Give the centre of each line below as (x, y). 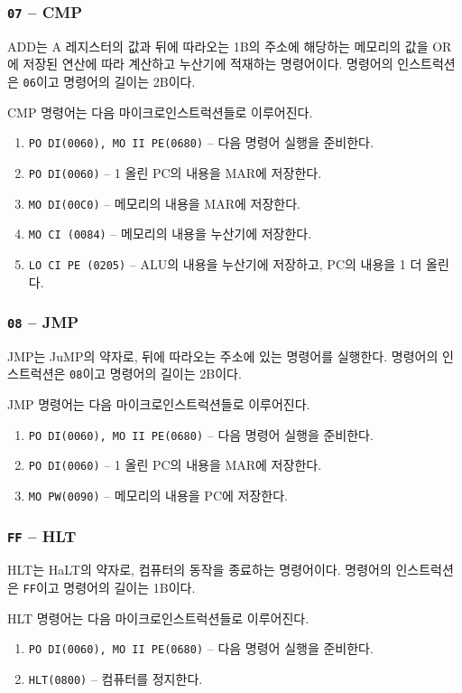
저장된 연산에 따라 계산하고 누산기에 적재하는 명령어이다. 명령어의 (208, 64)
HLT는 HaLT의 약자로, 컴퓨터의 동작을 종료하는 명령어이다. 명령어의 (199, 570)
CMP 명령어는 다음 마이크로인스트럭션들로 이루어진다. (160, 112)
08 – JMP (43, 322)
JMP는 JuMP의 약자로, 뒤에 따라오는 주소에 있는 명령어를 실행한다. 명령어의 (223, 356)
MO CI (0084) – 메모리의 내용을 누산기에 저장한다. (170, 234)
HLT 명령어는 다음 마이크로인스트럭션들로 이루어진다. (158, 618)
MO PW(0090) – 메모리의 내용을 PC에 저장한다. (158, 496)
